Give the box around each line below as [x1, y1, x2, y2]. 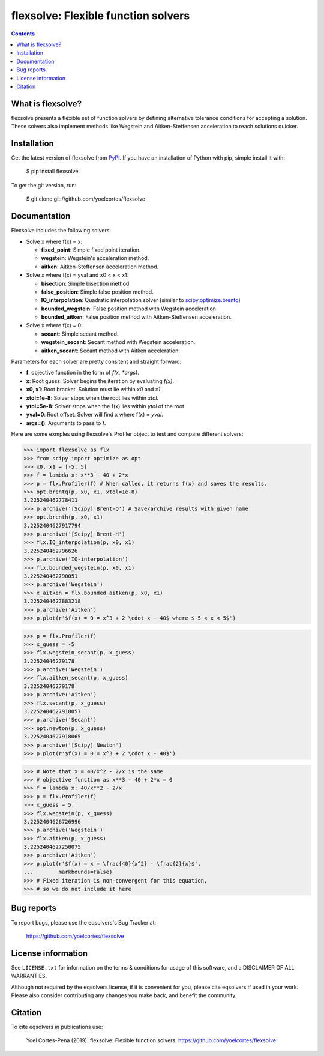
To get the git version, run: [11, 181, 77, 189]
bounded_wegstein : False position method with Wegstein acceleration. [41, 305, 218, 312]
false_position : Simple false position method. [41, 288, 154, 295]
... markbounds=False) [23, 869, 113, 876]
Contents [11, 30, 35, 37]
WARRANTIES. [11, 973, 47, 980]
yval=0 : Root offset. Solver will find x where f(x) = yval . [26, 411, 163, 418]
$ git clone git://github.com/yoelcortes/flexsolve [26, 195, 146, 202]
